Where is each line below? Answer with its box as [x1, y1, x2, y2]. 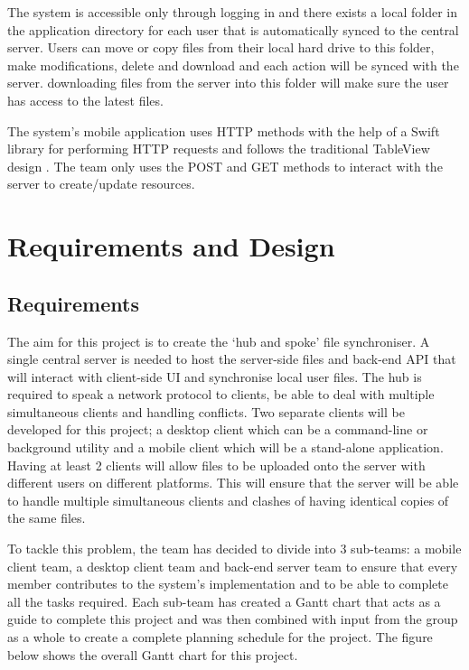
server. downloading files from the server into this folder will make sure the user [7, 73, 449, 92]
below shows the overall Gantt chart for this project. [7, 645, 298, 664]
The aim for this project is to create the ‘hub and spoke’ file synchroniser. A [7, 331, 430, 350]
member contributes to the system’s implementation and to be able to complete [7, 574, 448, 593]
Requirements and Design [7, 228, 335, 265]
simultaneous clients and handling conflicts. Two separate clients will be [7, 402, 405, 421]
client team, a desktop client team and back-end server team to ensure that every [7, 556, 458, 575]
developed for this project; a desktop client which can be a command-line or [7, 420, 428, 439]
